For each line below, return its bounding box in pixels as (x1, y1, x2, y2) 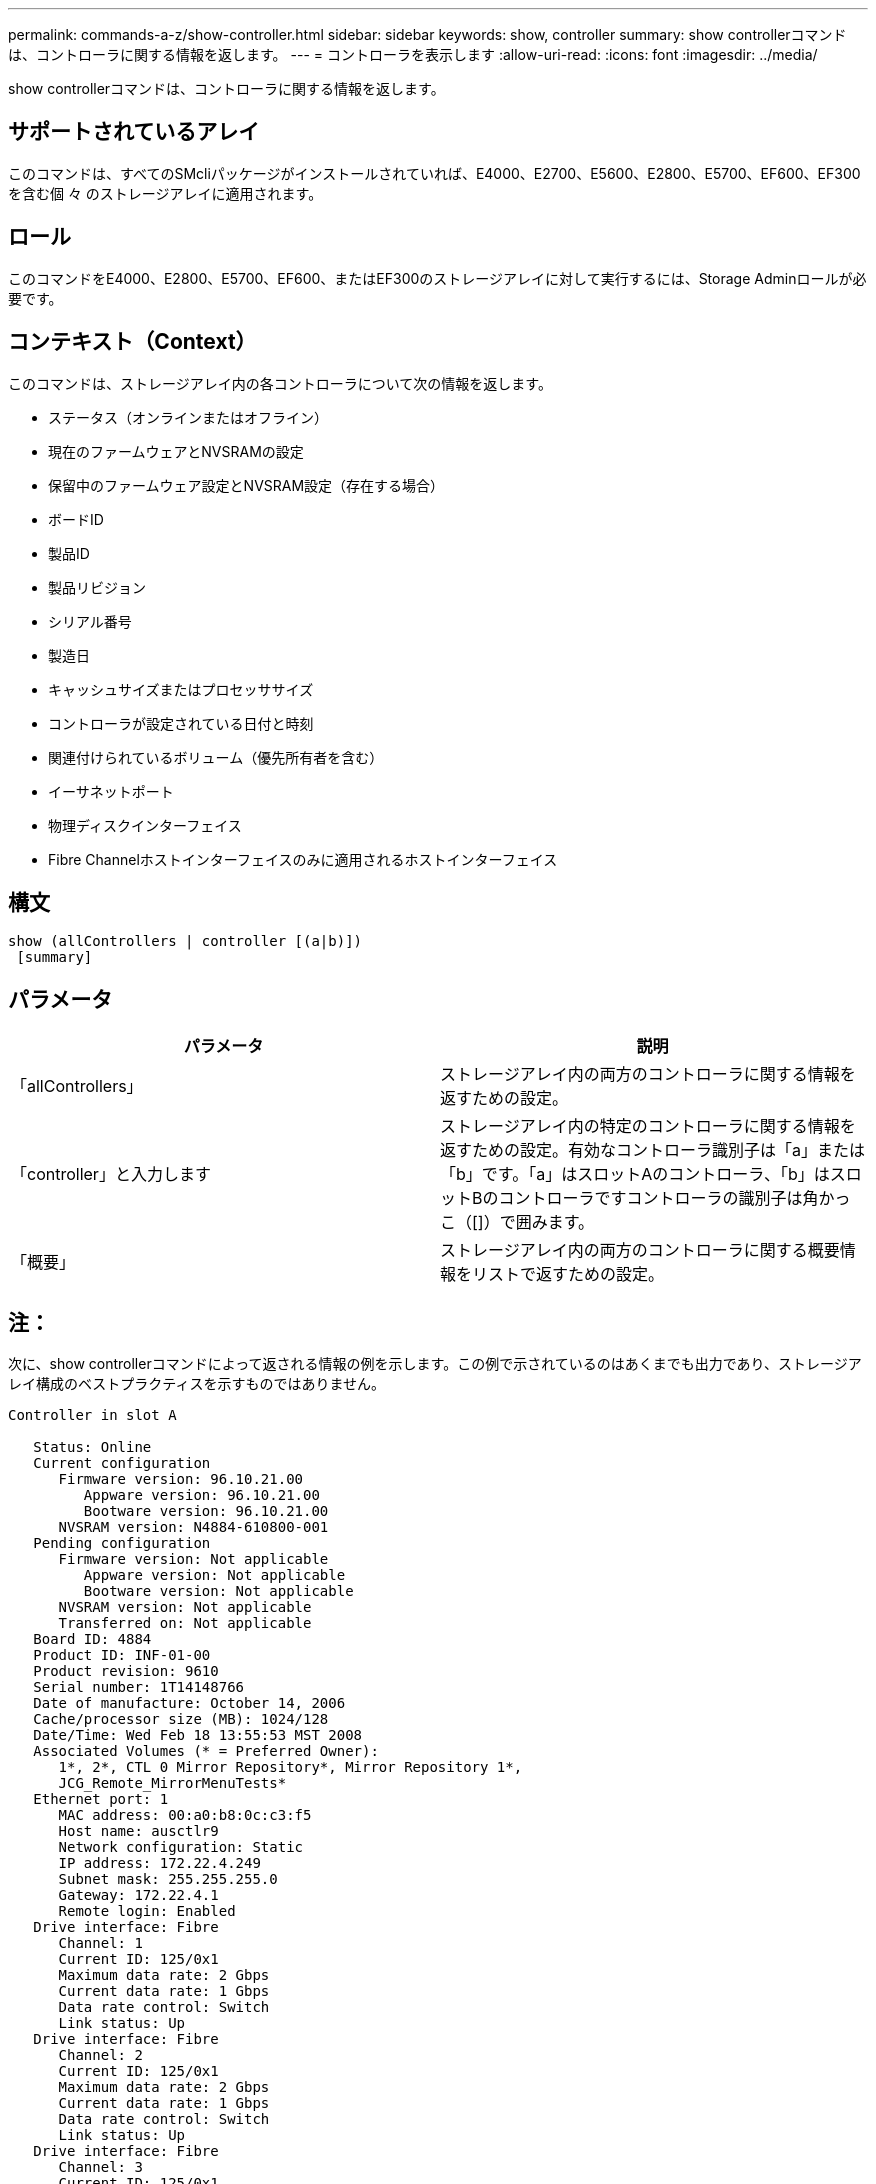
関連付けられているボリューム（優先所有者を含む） (48, 748, 384, 766)
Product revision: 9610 (33, 1663, 219, 1680)
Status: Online (33, 1439, 152, 1456)
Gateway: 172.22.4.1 (58, 1887, 219, 1904)
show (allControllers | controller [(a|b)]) (8, 933, 363, 950)
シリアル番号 (48, 612, 132, 630)
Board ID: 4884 (33, 1631, 152, 1648)
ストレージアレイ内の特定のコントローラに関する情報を (440, 1116, 856, 1137)
